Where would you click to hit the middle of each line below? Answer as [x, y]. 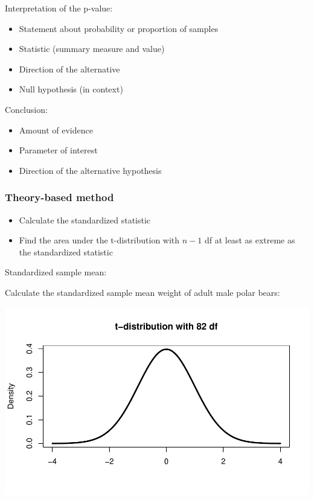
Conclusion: [26, 109]
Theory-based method [59, 197]
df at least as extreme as [250, 240]
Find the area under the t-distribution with [99, 240]
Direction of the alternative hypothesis [90, 170]
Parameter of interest [58, 150]
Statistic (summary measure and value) [92, 49]
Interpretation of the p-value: [59, 8]
